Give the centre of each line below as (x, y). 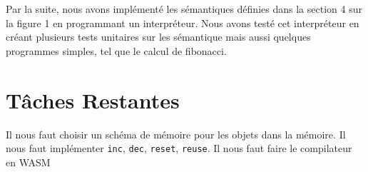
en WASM (28, 162)
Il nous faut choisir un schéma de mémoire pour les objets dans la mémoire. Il (176, 134)
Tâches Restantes (93, 100)
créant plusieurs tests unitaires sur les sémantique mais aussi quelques (158, 37)
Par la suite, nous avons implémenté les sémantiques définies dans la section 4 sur (184, 9)
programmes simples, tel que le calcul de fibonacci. (116, 50)
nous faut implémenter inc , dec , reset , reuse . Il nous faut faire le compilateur (179, 148)
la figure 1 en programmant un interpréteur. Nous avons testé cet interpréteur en (183, 22)
